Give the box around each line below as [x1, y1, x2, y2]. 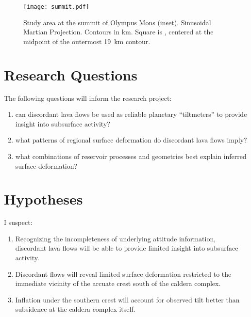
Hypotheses [4, 189, 83, 209]
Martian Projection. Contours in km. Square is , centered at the [23, 27, 214, 37]
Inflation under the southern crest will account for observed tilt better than [15, 294, 240, 304]
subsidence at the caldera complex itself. [15, 304, 135, 314]
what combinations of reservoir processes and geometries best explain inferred [15, 151, 247, 161]
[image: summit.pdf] [23, 3, 90, 10]
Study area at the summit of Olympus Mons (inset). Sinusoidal [23, 17, 211, 27]
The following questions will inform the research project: [4, 93, 172, 103]
